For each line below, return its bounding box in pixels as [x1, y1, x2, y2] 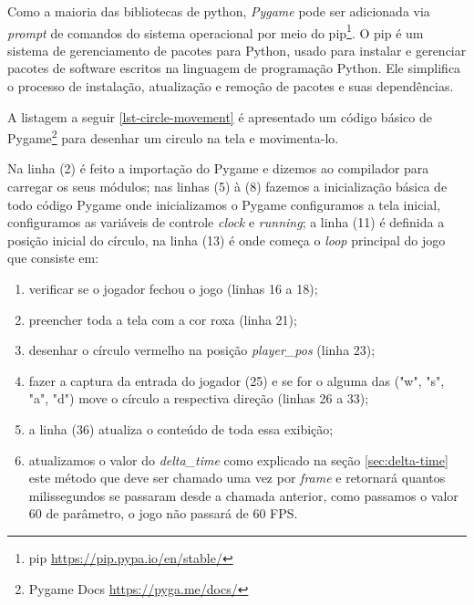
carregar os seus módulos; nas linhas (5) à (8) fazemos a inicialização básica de [7, 177, 448, 196]
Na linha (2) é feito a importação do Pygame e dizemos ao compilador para [7, 159, 429, 178]
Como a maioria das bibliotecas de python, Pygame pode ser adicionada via [7, 2, 430, 20]
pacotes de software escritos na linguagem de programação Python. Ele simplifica [7, 58, 461, 78]
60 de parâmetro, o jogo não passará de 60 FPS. [28, 504, 298, 523]
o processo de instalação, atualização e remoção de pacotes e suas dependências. [7, 77, 454, 96]
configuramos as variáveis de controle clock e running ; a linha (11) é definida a [7, 213, 445, 232]
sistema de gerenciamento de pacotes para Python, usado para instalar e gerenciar [7, 40, 467, 59]
